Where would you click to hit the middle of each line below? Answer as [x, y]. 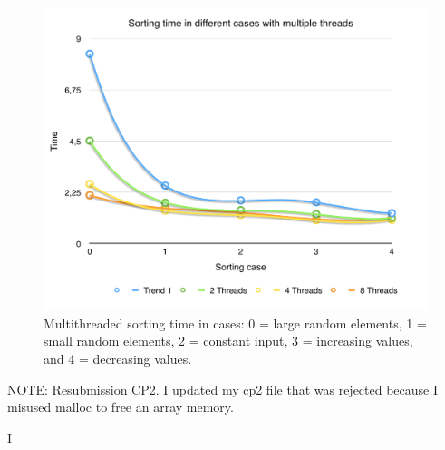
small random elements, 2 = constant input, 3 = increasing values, [228, 341]
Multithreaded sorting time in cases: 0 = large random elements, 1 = [235, 323]
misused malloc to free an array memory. [121, 407]
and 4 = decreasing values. [118, 358]
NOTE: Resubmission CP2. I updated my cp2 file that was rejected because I [223, 389]
